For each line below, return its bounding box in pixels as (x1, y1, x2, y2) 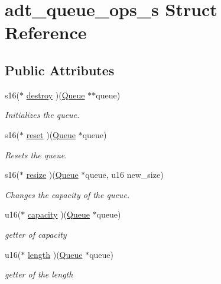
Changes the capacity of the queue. (5, 188, 130, 200)
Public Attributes (5, 60, 115, 79)
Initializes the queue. (5, 109, 80, 121)
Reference (5, 20, 87, 44)
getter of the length (5, 268, 73, 280)
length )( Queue (27, 248, 83, 260)
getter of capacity (5, 228, 67, 240)
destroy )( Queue (26, 88, 85, 101)
